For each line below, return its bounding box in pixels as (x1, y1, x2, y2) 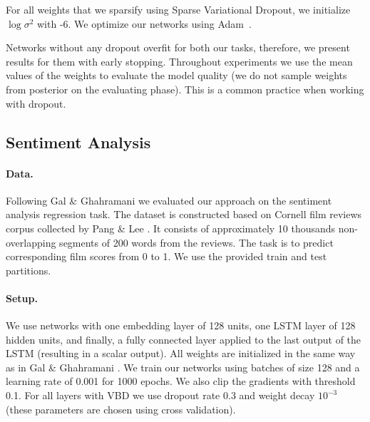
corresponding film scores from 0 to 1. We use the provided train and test (6, 249, 327, 264)
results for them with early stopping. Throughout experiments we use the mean (6, 53, 353, 68)
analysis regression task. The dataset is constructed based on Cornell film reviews (6, 207, 362, 222)
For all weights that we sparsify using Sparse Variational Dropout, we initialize (6, 2, 351, 16)
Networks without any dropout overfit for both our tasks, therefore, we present (6, 40, 350, 55)
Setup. (6, 290, 38, 305)
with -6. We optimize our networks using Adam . (37, 16, 252, 31)
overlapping (6, 235, 56, 249)
